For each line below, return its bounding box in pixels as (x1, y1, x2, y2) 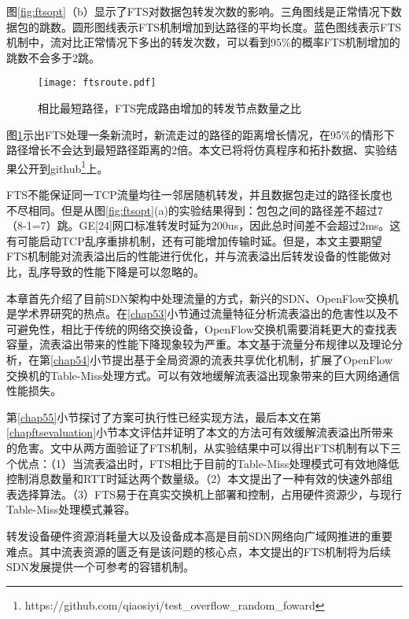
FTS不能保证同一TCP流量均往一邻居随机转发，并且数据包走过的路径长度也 (6, 186, 392, 203)
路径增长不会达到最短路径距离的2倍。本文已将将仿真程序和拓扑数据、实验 (6, 142, 386, 158)
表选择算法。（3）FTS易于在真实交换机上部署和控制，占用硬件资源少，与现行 (6, 485, 403, 502)
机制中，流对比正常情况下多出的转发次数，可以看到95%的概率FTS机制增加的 (6, 34, 400, 50)
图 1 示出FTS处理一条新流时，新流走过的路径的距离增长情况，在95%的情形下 (6, 126, 395, 142)
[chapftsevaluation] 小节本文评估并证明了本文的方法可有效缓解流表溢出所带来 (6, 424, 394, 440)
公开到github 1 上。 (17, 157, 109, 176)
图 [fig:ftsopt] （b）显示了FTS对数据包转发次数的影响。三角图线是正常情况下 (6, 3, 391, 19)
